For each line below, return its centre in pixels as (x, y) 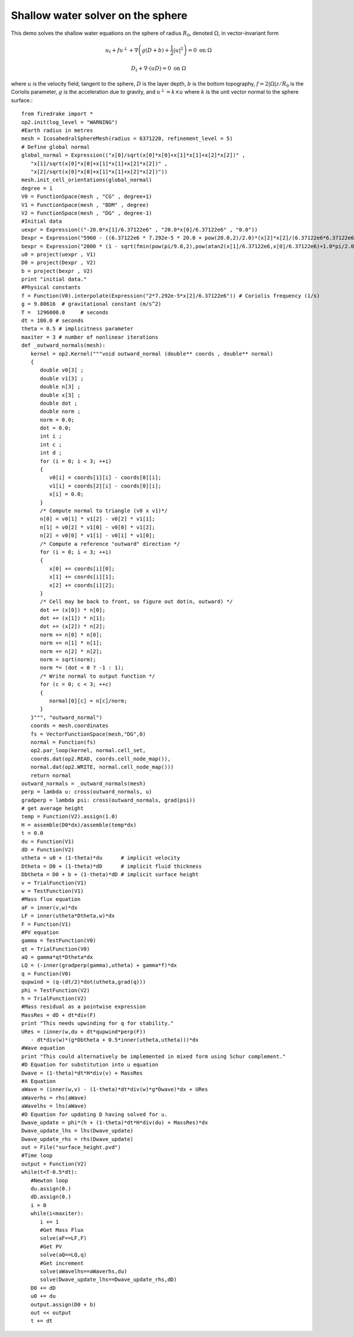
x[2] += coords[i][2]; (82, 585)
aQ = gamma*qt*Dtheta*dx (57, 957)
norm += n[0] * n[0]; (71, 635)
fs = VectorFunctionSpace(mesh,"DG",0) (88, 734)
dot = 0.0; (55, 428)
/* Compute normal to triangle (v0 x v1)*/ (104, 511)
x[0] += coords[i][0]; (82, 568)
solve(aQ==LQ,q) (63, 1255)
